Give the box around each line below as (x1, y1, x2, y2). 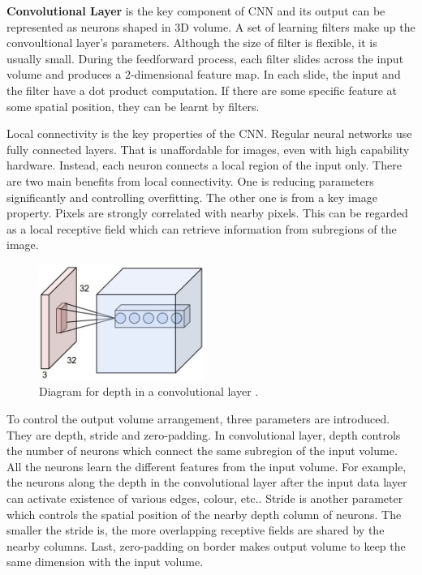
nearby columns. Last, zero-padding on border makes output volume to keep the (6, 537, 406, 554)
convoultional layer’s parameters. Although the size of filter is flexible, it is (6, 34, 377, 51)
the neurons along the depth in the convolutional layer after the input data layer (6, 474, 407, 491)
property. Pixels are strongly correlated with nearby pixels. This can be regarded (6, 204, 408, 221)
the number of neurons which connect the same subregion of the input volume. (6, 442, 398, 459)
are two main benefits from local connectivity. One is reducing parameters (6, 172, 374, 189)
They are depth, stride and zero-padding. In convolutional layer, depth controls (6, 426, 401, 443)
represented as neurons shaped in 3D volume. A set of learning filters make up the (6, 18, 416, 35)
